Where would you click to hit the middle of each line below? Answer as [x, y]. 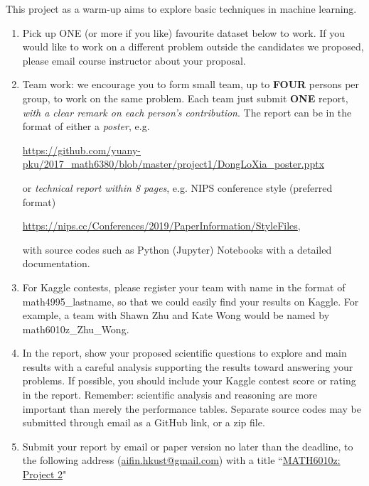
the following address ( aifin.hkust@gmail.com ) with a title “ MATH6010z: [181, 460]
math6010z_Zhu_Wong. [76, 329]
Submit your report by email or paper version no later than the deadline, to [188, 446]
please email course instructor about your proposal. [134, 60]
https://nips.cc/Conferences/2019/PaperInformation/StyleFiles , [161, 226]
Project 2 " [44, 474]
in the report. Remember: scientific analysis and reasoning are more [170, 395]
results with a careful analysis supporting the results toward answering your [188, 366]
